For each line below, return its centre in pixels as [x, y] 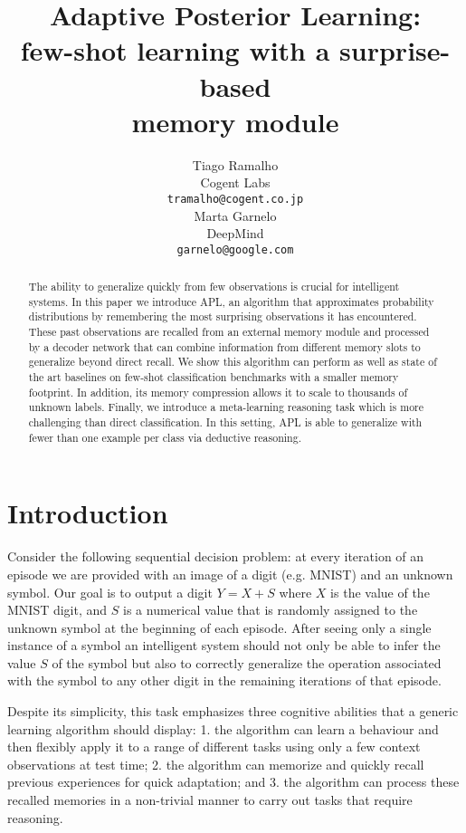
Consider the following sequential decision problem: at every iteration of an [216, 556]
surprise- [395, 50]
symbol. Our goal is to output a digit [110, 592]
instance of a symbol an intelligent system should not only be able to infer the [224, 645]
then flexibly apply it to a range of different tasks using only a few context [214, 747]
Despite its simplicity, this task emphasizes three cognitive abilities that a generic [233, 711]
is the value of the [380, 592]
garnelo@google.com [235, 249]
